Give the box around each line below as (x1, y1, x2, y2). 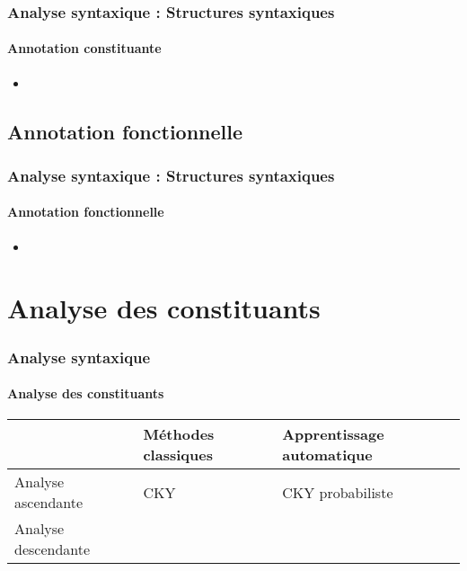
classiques (143, 444, 213, 466)
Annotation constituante (7, 39, 162, 58)
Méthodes (143, 424, 215, 445)
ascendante (14, 492, 84, 513)
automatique (282, 444, 373, 466)
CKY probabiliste (282, 481, 393, 503)
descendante (14, 539, 91, 560)
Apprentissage (282, 424, 384, 445)
